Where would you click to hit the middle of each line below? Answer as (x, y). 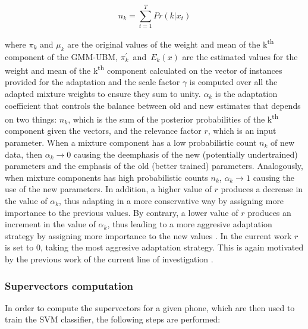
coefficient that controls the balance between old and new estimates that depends (153, 105)
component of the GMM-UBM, (62, 56)
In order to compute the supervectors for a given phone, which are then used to (150, 307)
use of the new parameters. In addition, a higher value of (108, 189)
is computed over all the (233, 82)
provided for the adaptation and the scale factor (92, 82)
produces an (269, 212)
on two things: (31, 119)
